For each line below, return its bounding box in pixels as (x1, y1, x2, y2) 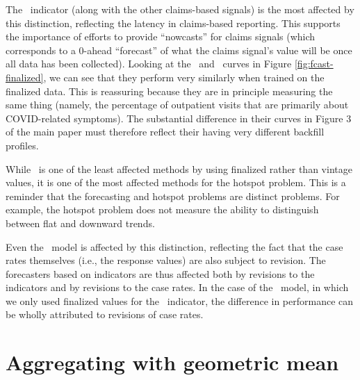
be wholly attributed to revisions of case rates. (6, 307, 204, 322)
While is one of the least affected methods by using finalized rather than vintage (6, 161, 352, 176)
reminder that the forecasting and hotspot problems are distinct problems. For (6, 188, 340, 203)
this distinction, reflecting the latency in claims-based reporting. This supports (6, 15, 341, 30)
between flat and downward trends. (6, 215, 155, 230)
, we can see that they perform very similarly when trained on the (43, 69, 325, 84)
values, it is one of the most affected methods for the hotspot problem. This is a (6, 175, 346, 190)
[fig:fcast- (294, 56, 334, 71)
